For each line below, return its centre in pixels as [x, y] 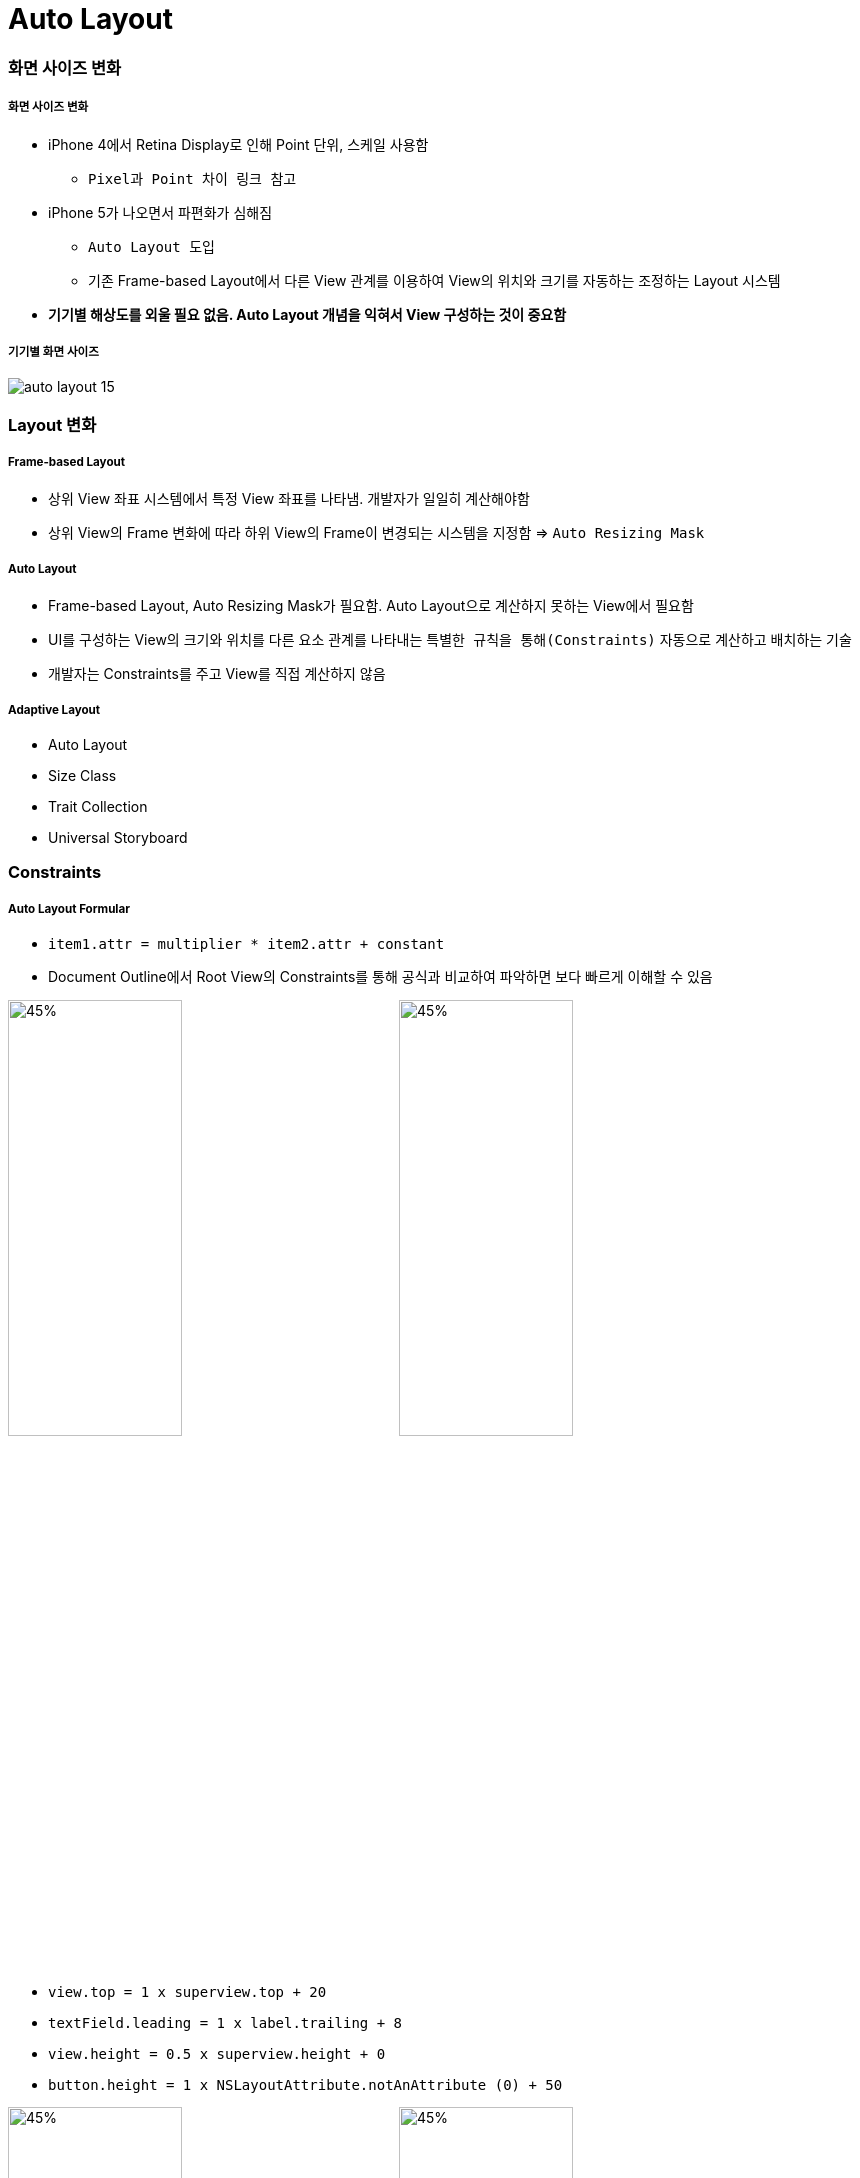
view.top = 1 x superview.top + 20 [187, 1991]
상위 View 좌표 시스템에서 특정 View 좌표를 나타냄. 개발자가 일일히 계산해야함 [289, 499]
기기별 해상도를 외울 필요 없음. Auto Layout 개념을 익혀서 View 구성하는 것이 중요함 [307, 314]
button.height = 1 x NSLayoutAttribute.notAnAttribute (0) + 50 [305, 2084]
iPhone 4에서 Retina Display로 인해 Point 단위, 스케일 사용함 [238, 144]
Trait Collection [98, 807]
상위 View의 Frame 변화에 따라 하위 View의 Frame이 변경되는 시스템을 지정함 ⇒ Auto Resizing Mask [376, 533]
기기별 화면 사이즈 [53, 351]
